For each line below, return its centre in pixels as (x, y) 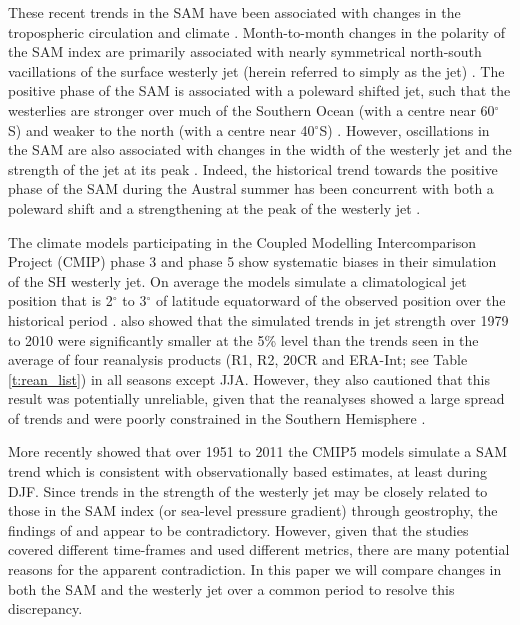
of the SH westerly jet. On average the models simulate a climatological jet (237, 280)
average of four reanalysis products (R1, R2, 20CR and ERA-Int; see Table (238, 359)
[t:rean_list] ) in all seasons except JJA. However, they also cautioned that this (249, 378)
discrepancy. (45, 608)
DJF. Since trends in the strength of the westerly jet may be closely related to (248, 490)
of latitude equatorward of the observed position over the (330, 300)
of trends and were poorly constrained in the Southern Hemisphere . (217, 417)
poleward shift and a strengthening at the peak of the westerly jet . (214, 207)
